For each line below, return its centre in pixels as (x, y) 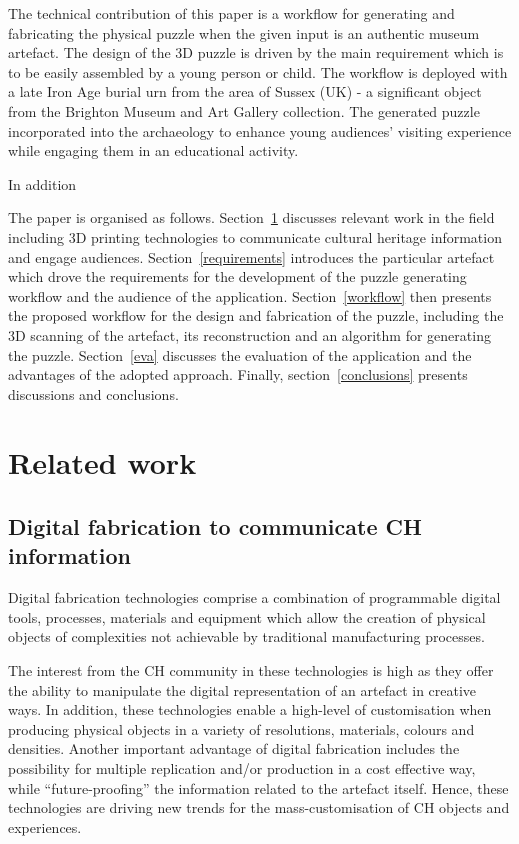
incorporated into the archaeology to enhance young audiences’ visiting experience (260, 130)
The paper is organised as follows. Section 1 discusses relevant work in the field (251, 217)
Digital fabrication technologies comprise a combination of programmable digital (254, 597)
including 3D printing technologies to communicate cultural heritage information (255, 236)
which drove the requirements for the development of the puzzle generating (237, 276)
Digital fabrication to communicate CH (215, 526)
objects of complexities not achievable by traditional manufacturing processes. (246, 636)
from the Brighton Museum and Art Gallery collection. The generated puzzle (244, 110)
